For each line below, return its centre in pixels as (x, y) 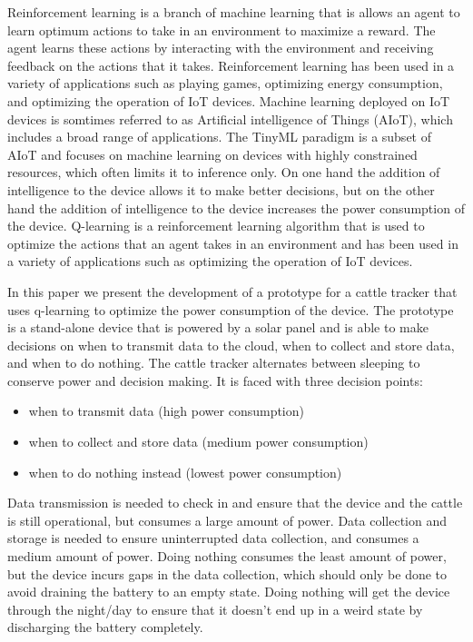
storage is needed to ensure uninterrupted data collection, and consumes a (213, 538)
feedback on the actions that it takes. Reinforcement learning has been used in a (231, 65)
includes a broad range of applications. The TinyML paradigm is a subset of (219, 137)
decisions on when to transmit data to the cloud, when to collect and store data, (231, 345)
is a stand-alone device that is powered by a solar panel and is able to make (218, 327)
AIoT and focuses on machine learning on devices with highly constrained (212, 154)
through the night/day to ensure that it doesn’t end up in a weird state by (215, 609)
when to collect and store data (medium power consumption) (198, 442)
